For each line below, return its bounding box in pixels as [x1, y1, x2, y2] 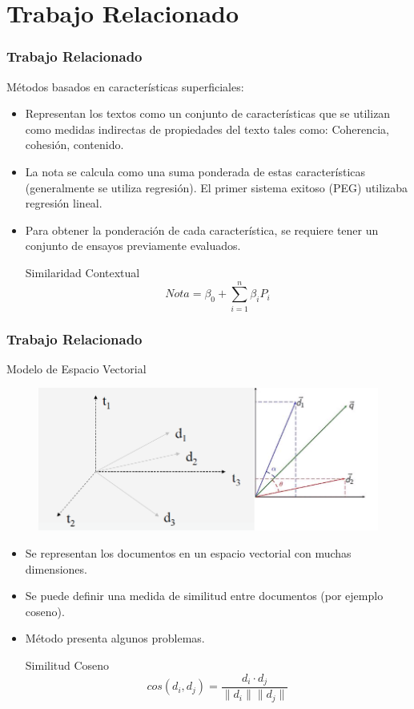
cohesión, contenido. [25, 136, 124, 153]
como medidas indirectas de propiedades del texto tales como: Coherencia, [25, 120, 390, 137]
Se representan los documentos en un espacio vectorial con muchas [25, 545, 352, 562]
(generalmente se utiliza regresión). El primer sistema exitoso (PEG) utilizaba [25, 179, 408, 195]
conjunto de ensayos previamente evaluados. [25, 237, 241, 254]
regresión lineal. [25, 195, 102, 211]
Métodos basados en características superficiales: [6, 78, 244, 95]
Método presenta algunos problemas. [25, 630, 205, 647]
